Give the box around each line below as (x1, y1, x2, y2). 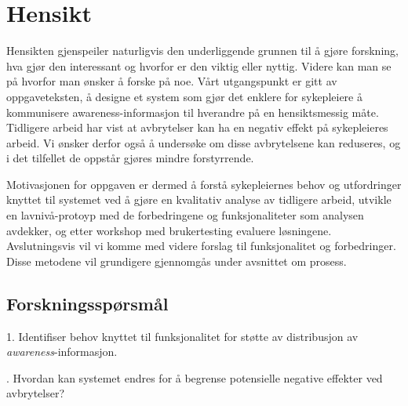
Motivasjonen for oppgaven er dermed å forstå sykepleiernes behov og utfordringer (6, 176, 402, 192)
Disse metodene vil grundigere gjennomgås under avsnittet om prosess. (6, 252, 347, 269)
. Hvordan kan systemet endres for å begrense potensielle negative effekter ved (6, 369, 383, 386)
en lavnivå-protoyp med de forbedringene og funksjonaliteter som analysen (6, 207, 364, 223)
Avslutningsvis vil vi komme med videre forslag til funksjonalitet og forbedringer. (6, 237, 396, 254)
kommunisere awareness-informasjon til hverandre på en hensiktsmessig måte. (6, 103, 379, 120)
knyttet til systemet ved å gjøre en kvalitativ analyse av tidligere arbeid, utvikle (6, 191, 392, 208)
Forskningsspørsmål (6, 291, 169, 315)
